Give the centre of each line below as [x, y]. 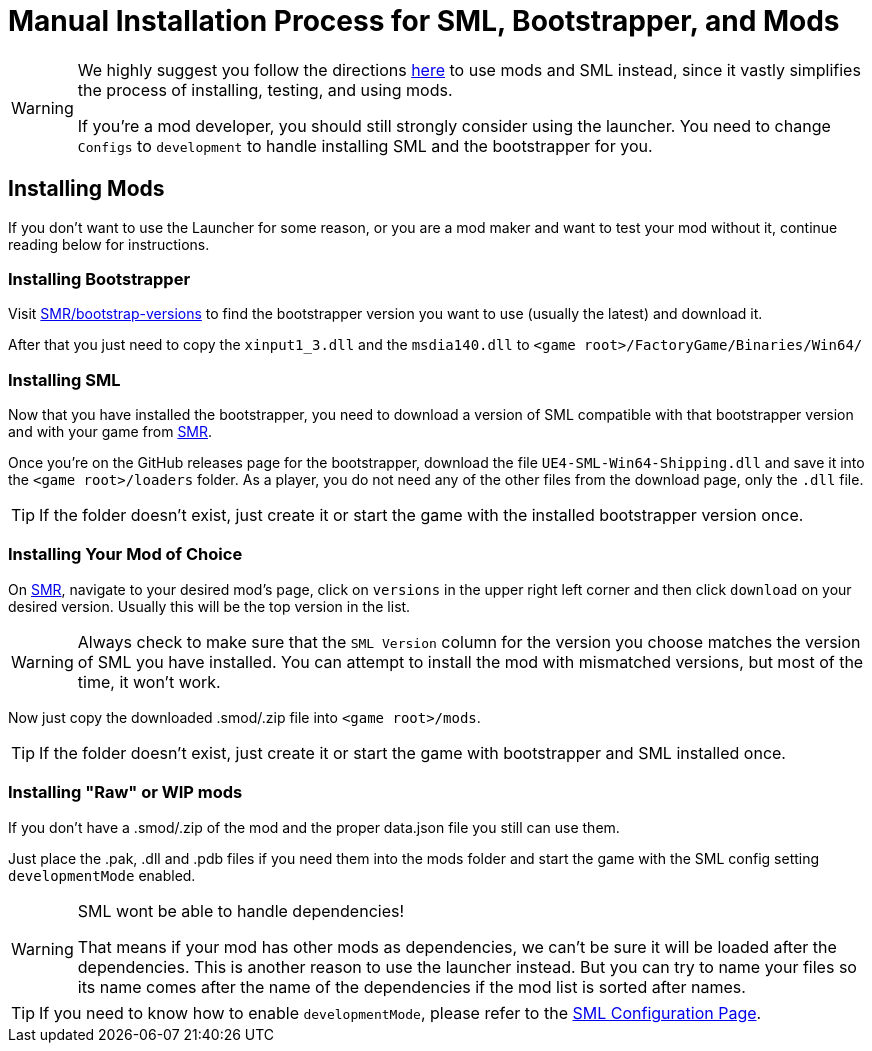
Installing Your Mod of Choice [125, 554]
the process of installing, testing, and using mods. [265, 89]
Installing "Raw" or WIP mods [125, 792]
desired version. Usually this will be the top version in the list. [209, 606]
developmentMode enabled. [102, 875]
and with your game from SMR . [110, 432]
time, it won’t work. [149, 681]
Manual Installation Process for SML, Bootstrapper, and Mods [424, 21]
